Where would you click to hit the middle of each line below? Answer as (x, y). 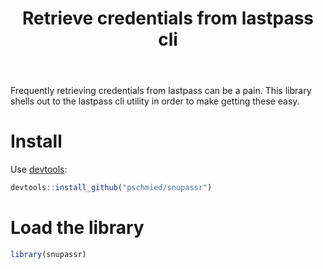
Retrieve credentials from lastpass (168, 18)
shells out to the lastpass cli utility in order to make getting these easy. (155, 101)
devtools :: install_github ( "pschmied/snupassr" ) (111, 188)
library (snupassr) (48, 254)
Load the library (77, 228)
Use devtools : (39, 169)
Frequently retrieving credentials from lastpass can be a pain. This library (161, 91)
